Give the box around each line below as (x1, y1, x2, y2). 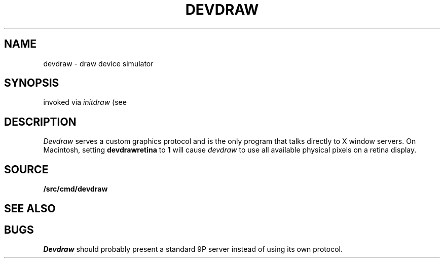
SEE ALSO (4, 202, 56, 215)
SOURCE (4, 163, 49, 176)
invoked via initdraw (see (43, 98, 127, 107)
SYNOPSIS (4, 77, 59, 90)
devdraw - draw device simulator (43, 59, 154, 68)
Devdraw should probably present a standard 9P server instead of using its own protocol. (43, 245, 343, 254)
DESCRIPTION (4, 115, 77, 128)
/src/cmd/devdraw (43, 184, 108, 194)
